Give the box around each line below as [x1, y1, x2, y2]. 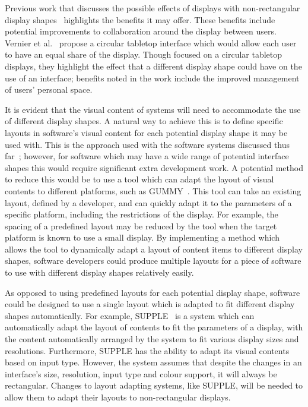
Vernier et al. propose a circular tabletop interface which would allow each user [5, 36, 297, 49]
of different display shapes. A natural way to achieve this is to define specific [5, 115, 283, 127]
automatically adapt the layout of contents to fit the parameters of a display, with [5, 321, 303, 333]
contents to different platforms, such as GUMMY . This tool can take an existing [5, 184, 301, 197]
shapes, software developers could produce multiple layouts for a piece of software [5, 254, 301, 267]
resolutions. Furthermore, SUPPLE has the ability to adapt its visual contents [5, 344, 290, 356]
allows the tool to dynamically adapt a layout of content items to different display [5, 242, 303, 255]
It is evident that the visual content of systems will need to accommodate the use [5, 103, 301, 115]
